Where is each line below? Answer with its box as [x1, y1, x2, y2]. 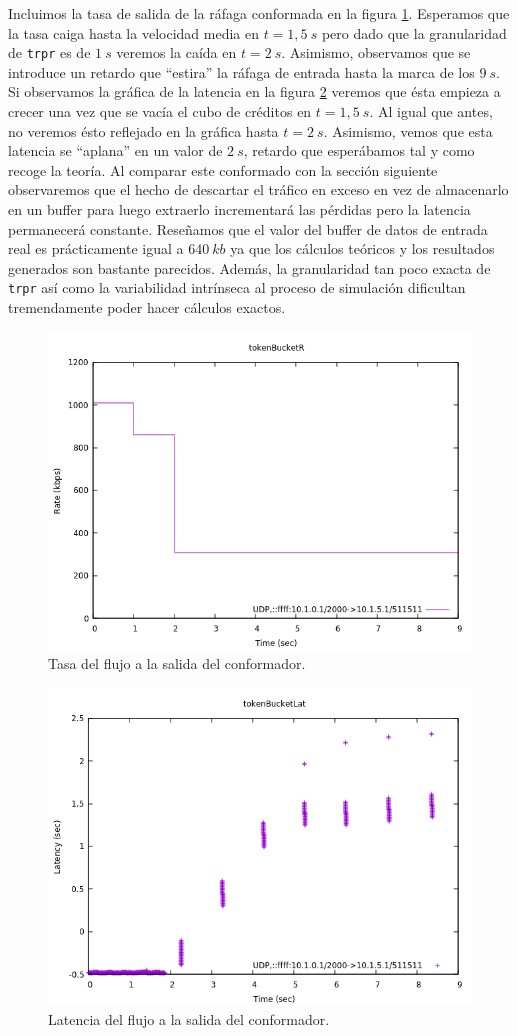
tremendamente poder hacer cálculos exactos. [8, 297, 286, 318]
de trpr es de [8, 42, 91, 63]
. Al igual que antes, [369, 101, 493, 122]
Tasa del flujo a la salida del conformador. [48, 653, 306, 674]
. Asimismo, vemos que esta [323, 120, 493, 141]
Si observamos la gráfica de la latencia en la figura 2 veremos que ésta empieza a [8, 81, 501, 102]
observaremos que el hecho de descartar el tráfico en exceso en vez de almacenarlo [8, 179, 509, 200]
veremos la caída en [116, 42, 237, 63]
